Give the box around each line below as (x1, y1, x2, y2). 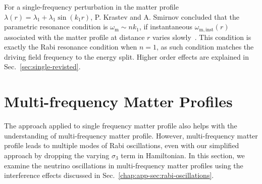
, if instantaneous (139, 21, 193, 32)
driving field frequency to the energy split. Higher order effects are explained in (4, 51, 249, 62)
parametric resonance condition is (4, 21, 108, 32)
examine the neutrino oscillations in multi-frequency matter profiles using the (4, 160, 243, 170)
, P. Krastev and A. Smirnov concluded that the (90, 11, 239, 22)
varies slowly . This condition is (152, 31, 251, 42)
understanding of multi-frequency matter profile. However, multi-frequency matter (4, 130, 258, 141)
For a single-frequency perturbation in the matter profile (4, 2, 179, 12)
